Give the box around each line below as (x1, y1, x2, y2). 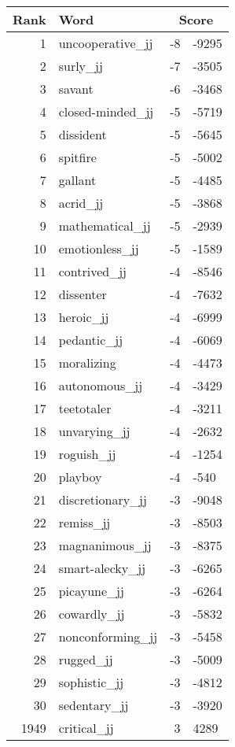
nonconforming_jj (58, 627, 158, 645)
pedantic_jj (58, 331, 123, 349)
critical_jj (58, 719, 114, 737)
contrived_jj (58, 262, 127, 280)
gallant (58, 171, 97, 189)
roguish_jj (58, 445, 116, 463)
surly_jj (58, 57, 103, 75)
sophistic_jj (58, 673, 124, 691)
